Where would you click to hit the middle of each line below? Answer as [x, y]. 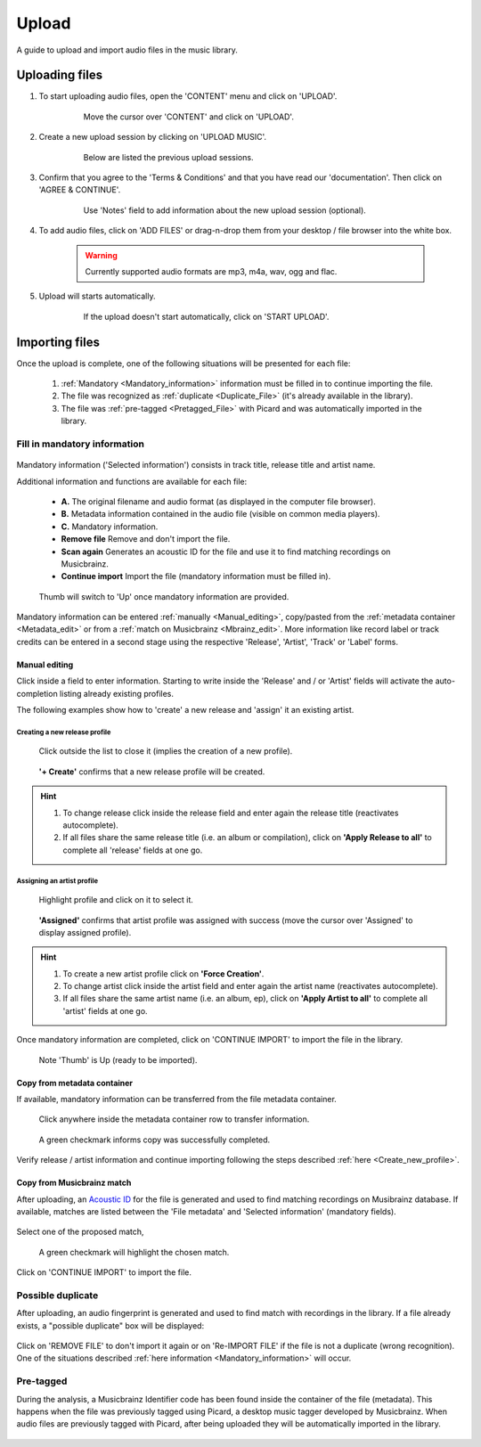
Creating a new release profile [64, 732]
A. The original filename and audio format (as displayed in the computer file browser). [218, 501]
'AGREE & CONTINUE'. [80, 190]
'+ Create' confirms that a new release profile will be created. [152, 772]
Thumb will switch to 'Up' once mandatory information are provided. [164, 596]
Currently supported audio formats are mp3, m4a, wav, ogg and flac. [211, 271]
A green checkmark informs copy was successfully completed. [155, 1140]
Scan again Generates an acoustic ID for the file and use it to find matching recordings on [226, 552]
